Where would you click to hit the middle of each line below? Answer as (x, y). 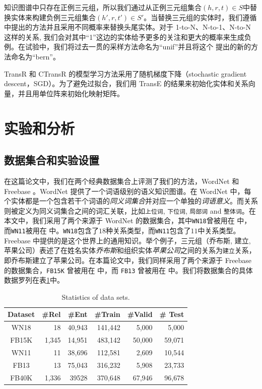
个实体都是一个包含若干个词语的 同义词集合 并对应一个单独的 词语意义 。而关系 (131, 201)
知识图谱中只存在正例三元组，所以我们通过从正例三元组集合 (103, 7)
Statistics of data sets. (96, 297)
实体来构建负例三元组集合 (53, 17)
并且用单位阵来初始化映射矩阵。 (71, 93)
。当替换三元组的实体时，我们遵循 (200, 17)
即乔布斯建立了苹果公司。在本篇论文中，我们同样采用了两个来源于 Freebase (128, 260)
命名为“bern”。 (35, 56)
